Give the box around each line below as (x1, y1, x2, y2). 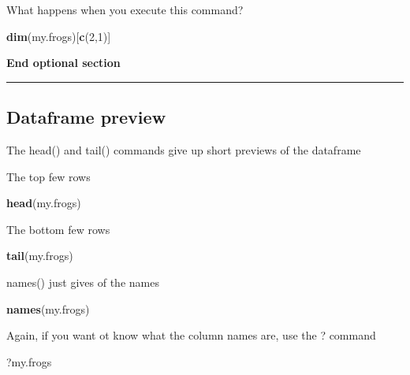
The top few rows (6, 168, 91, 184)
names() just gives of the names (6, 273, 159, 290)
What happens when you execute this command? (6, 2, 244, 17)
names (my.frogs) (6, 300, 90, 317)
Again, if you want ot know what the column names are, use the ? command (6, 327, 376, 343)
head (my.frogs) (6, 195, 81, 211)
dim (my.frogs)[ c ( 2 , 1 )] (6, 28, 111, 44)
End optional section (6, 54, 121, 71)
